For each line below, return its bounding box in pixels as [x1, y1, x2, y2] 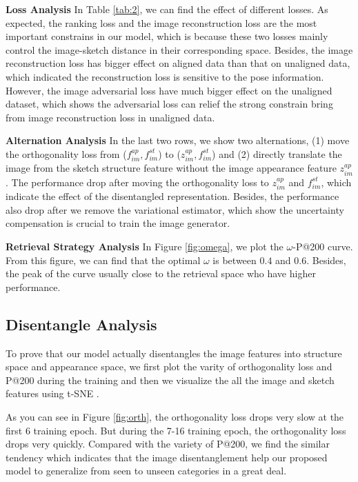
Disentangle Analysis [6, 313, 157, 334]
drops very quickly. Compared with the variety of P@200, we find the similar [6, 436, 330, 451]
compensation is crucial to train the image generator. [6, 216, 230, 230]
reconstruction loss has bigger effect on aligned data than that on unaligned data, [6, 56, 350, 70]
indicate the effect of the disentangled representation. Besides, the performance [6, 189, 339, 203]
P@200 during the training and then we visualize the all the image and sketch [6, 372, 335, 387]
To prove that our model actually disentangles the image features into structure [6, 345, 342, 360]
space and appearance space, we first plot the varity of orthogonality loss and [6, 359, 332, 374]
